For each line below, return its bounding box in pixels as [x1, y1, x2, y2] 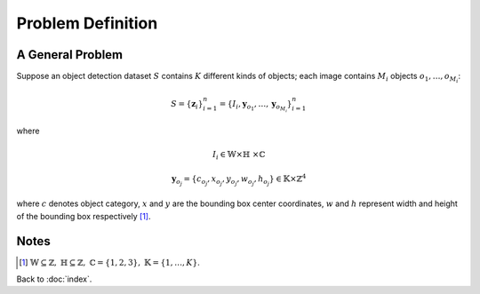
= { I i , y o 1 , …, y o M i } [219, 99, 292, 114]
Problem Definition [16, 13, 158, 33]
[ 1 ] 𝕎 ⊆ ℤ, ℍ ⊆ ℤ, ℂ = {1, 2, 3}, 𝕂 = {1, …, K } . [19, 258, 200, 268]
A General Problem [16, 47, 124, 62]
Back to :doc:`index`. [16, 274, 92, 284]
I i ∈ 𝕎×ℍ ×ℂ [212, 149, 266, 162]
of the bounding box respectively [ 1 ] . [16, 211, 151, 221]
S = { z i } [170, 99, 204, 111]
